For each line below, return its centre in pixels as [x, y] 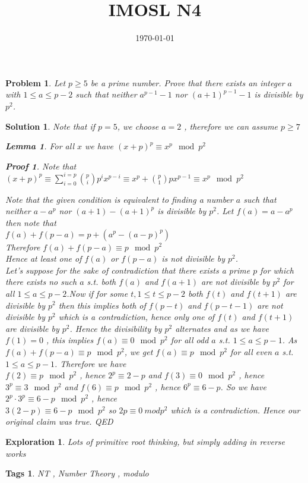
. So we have [243, 386]
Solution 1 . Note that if [50, 126]
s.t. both [101, 282]
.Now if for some [97, 293]
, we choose [138, 126]
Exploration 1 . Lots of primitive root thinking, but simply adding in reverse [145, 442]
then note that [31, 222]
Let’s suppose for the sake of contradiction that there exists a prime [128, 270]
